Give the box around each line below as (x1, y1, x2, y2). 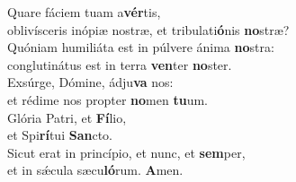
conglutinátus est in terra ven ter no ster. (7, 55, 232, 74)
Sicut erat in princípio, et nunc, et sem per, (7, 143, 246, 161)
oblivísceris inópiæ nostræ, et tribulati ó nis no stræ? (7, 20, 290, 39)
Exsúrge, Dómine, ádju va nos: (7, 73, 174, 91)
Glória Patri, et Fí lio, (7, 108, 127, 126)
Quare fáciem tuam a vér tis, (7, 3, 161, 21)
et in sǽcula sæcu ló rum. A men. (7, 160, 184, 179)
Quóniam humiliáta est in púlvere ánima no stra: (7, 38, 274, 56)
